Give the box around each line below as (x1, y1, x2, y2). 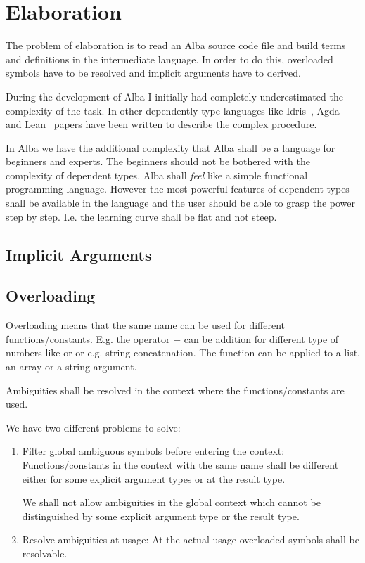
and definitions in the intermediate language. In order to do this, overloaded (6, 51, 333, 66)
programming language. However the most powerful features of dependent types (6, 181, 350, 196)
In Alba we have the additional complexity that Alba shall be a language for (6, 140, 335, 155)
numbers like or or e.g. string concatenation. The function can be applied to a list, (6, 345, 361, 360)
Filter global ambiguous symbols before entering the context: (22, 444, 285, 458)
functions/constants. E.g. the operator (6, 331, 170, 346)
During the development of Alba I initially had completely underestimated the (6, 89, 343, 103)
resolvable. (22, 545, 68, 560)
